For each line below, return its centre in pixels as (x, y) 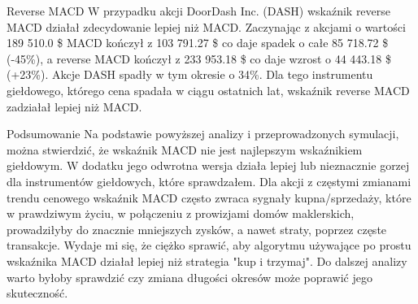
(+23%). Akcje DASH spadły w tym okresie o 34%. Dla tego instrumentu (190, 74)
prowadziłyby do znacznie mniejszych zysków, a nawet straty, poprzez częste (197, 229)
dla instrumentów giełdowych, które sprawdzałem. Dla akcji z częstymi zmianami (209, 181)
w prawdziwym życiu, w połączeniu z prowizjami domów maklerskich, (181, 213)
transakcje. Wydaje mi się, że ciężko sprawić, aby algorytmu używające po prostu (209, 245)
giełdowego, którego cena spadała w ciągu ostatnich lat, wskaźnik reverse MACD (208, 90)
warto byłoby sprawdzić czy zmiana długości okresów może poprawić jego (189, 277)
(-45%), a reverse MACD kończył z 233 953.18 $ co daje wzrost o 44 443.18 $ (199, 58)
